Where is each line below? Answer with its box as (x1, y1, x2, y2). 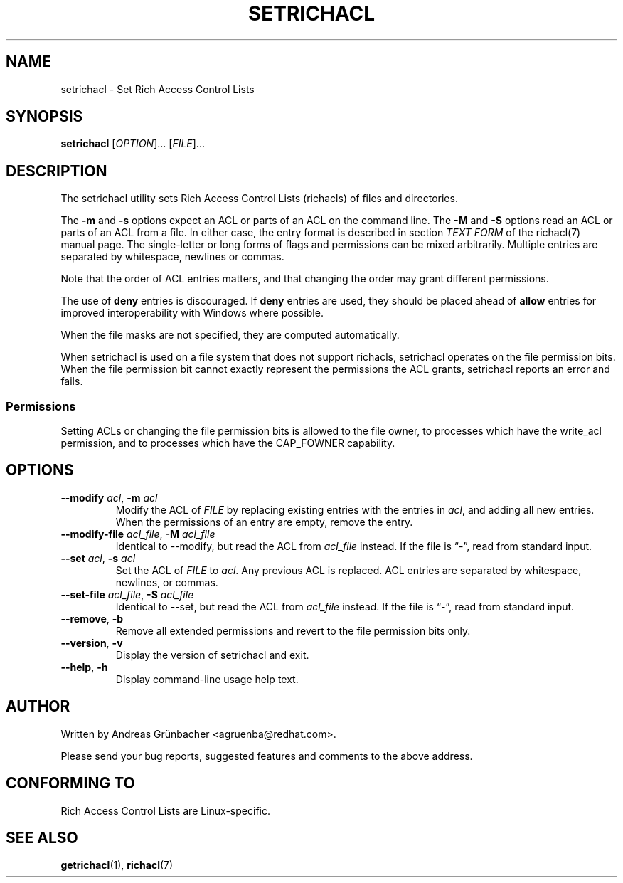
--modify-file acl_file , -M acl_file (60, 527, 215, 540)
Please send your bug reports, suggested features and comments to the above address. (60, 749, 473, 762)
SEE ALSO (6, 828, 78, 847)
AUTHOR (6, 697, 70, 716)
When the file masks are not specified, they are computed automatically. (60, 329, 400, 342)
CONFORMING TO (6, 774, 135, 793)
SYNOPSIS (6, 107, 83, 126)
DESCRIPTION (6, 162, 107, 180)
